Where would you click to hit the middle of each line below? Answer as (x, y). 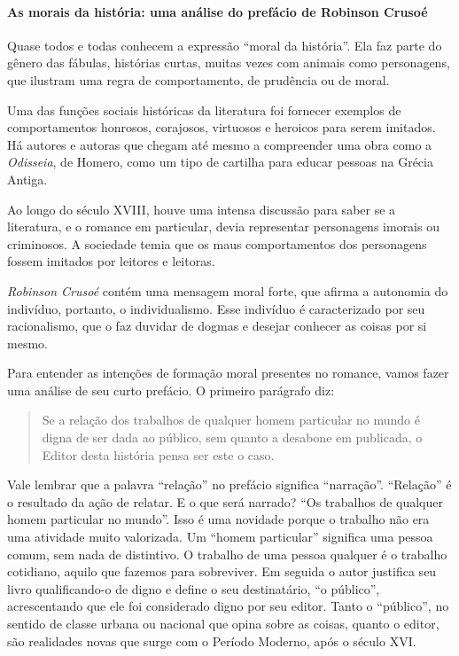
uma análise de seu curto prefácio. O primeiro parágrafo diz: (171, 390)
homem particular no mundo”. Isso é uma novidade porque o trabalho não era (218, 519)
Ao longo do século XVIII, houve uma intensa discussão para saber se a (202, 209)
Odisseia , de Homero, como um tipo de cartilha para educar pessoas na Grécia (220, 162)
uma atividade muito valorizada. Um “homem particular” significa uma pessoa (220, 537)
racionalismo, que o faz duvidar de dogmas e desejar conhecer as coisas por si (217, 326)
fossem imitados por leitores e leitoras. (111, 261)
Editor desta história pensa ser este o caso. (158, 454)
